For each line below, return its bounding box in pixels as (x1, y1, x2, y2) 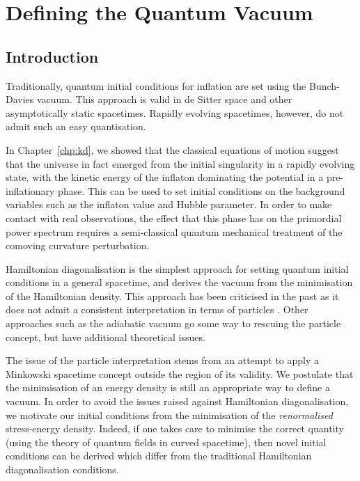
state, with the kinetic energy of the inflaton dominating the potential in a (6, 170, 324, 184)
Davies (6, 92, 34, 107)
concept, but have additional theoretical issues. (6, 329, 205, 344)
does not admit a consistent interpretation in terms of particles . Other (6, 302, 308, 317)
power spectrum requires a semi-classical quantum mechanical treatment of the (6, 224, 343, 239)
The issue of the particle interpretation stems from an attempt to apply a (6, 353, 320, 368)
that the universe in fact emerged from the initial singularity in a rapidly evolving (6, 156, 355, 171)
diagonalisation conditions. (6, 462, 119, 477)
